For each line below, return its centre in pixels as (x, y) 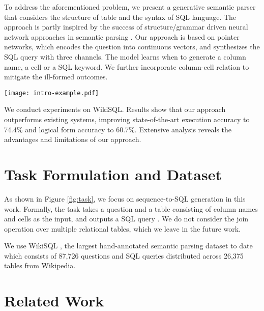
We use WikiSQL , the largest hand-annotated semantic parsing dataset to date (128, 246)
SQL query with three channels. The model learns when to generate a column (125, 56)
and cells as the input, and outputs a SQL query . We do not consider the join (126, 219)
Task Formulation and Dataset (113, 174)
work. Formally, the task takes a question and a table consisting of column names (131, 208)
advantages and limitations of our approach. (73, 139)
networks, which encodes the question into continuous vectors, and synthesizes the (132, 47)
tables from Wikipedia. (40, 265)
